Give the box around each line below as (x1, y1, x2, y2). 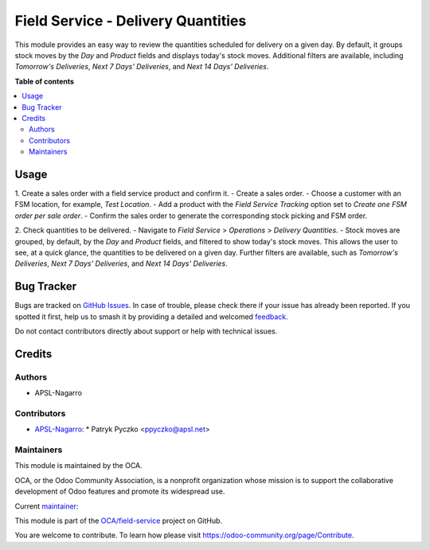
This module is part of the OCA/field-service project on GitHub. (14, 516, 223, 525)
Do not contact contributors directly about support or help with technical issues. (14, 326, 278, 336)
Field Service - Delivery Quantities (14, 12, 247, 29)
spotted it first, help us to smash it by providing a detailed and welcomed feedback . (14, 311, 288, 322)
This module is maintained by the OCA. (14, 461, 143, 470)
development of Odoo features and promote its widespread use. (14, 486, 225, 497)
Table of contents (14, 76, 75, 86)
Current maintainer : (14, 501, 79, 511)
